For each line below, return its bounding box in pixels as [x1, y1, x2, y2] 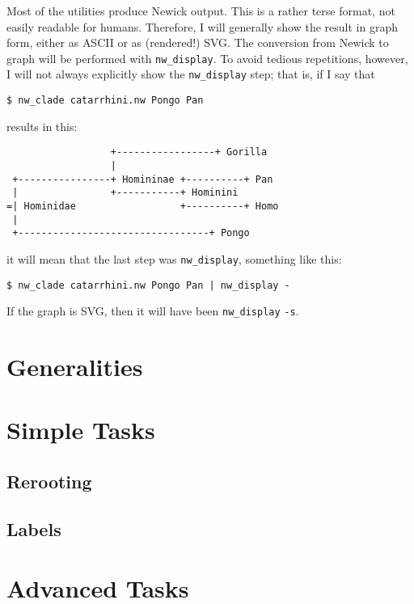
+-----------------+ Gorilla [110, 146, 268, 158]
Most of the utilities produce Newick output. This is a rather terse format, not [6, 2, 395, 19]
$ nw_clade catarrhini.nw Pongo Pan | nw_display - [6, 279, 290, 291]
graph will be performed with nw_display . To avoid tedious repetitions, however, [6, 49, 408, 66]
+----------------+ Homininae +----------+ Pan [12, 173, 273, 185]
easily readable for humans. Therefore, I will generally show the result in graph [6, 18, 398, 35]
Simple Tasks [6, 413, 155, 446]
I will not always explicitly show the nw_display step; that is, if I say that [6, 65, 375, 82]
